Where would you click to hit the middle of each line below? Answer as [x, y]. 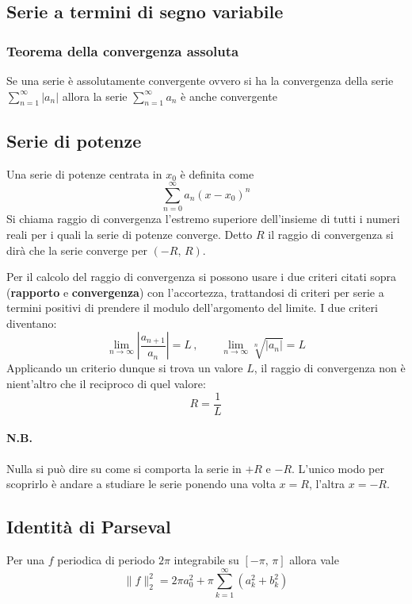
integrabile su [206, 559]
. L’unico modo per [338, 468]
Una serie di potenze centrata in [84, 173]
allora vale [314, 559]
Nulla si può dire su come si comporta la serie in [124, 468]
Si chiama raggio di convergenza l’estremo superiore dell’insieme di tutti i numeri [203, 219]
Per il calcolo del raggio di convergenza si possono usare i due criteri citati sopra [201, 277]
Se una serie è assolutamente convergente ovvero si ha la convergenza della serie [200, 80]
